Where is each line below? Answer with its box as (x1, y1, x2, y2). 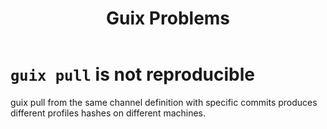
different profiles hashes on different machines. (10, 107, 207, 119)
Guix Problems (105, 7, 231, 30)
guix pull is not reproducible (10, 63, 255, 86)
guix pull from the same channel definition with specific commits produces (10, 96, 318, 108)
